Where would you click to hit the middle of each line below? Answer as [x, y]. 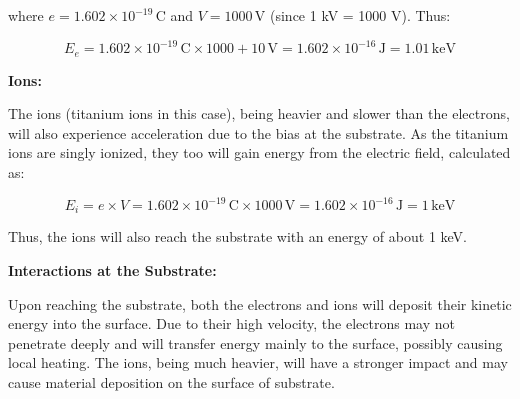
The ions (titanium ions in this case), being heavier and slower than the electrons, [259, 113]
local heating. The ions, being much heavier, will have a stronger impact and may [258, 362]
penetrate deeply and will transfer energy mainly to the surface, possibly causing [255, 342]
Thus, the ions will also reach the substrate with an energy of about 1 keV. [237, 236]
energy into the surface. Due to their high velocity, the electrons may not [231, 323]
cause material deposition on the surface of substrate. [171, 382]
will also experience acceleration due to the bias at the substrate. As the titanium [258, 132]
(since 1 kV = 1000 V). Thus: [360, 15]
